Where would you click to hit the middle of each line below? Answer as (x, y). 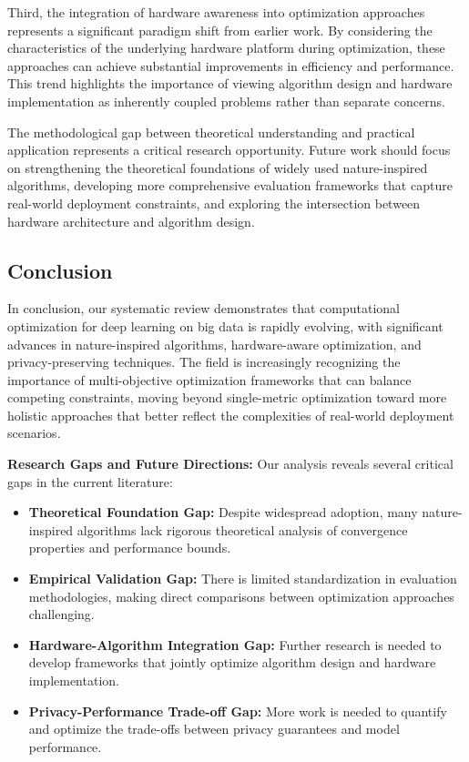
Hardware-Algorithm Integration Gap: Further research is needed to (235, 644)
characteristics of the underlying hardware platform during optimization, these (226, 48)
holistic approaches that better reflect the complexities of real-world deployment (231, 415)
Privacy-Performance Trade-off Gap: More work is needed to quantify (238, 711)
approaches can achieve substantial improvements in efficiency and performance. (231, 65)
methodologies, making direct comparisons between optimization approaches (241, 596)
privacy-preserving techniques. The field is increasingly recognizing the (204, 362)
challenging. (61, 614)
